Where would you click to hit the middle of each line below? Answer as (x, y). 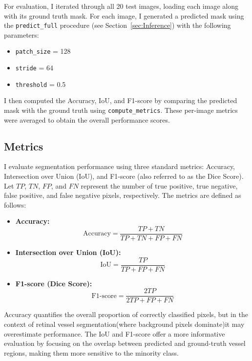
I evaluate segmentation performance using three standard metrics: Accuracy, (120, 166)
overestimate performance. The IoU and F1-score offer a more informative (115, 333)
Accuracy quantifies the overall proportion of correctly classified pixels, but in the (126, 314)
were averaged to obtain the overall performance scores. (87, 119)
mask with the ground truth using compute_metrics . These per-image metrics (121, 110)
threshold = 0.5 (41, 84)
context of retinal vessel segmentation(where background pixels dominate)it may (124, 324)
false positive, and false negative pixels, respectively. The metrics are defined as (123, 195)
